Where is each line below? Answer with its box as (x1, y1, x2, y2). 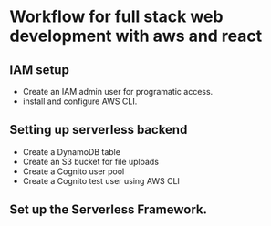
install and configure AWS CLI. (22, 96, 138, 107)
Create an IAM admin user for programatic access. (22, 87, 214, 97)
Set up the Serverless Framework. (9, 202, 208, 218)
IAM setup (9, 62, 70, 77)
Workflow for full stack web (9, 6, 224, 27)
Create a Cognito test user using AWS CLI (22, 175, 181, 186)
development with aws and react (9, 26, 263, 46)
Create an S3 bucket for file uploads (22, 156, 160, 167)
